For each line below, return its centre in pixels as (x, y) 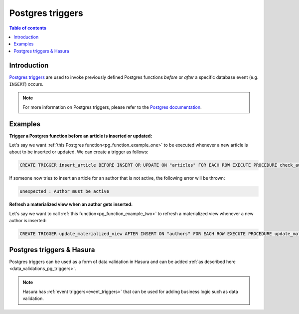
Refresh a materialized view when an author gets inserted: (71, 204)
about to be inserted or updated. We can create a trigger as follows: (79, 152)
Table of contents (28, 28)
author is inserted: (28, 221)
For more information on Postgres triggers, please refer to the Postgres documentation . (112, 107)
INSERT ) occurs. (26, 84)
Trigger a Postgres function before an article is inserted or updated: (81, 136)
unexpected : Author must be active (65, 191)
